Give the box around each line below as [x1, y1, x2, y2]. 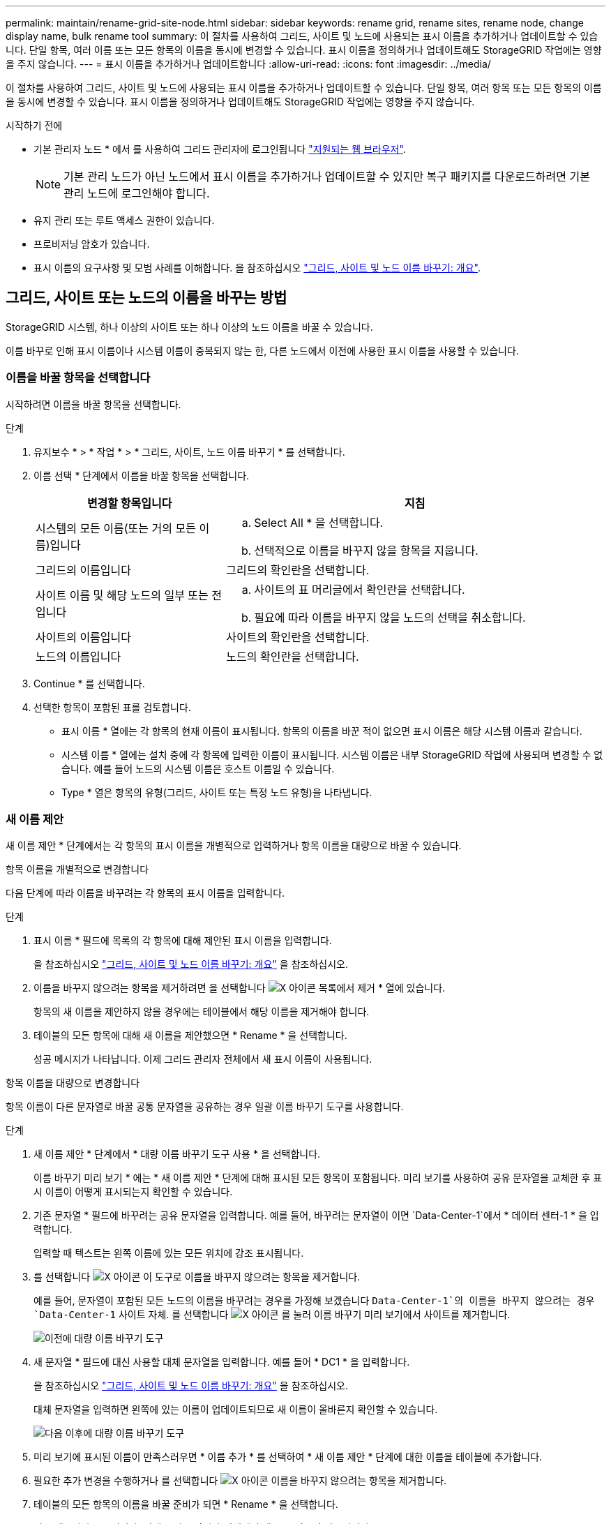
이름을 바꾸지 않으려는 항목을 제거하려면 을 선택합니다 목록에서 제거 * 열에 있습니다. [33, 982, 446, 994]
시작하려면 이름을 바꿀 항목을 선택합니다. [6, 398, 181, 410]
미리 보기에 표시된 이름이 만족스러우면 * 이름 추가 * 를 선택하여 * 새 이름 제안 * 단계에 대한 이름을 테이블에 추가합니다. [33, 1451, 543, 1463]
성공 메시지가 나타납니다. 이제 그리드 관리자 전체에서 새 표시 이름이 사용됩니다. [33, 1053, 372, 1066]
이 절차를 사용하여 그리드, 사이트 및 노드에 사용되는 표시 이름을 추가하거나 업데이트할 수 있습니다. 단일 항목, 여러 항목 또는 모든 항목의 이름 [6, 82, 602, 94]
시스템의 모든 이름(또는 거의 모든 [36, 521, 196, 535]
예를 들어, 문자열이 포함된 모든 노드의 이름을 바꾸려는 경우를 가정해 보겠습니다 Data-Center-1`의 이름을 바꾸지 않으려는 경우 [33, 1294, 595, 1307]
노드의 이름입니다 [36, 649, 121, 664]
